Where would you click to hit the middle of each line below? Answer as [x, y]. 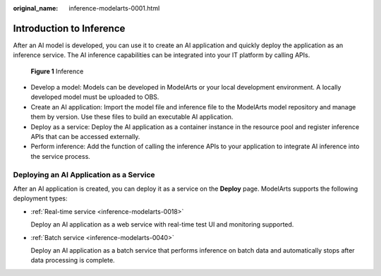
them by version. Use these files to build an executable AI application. [132, 117]
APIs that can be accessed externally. [85, 137]
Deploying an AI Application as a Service [84, 174]
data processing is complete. [73, 260]
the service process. [61, 156]
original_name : [36, 8]
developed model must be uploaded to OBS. [95, 97]
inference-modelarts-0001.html [114, 8]
